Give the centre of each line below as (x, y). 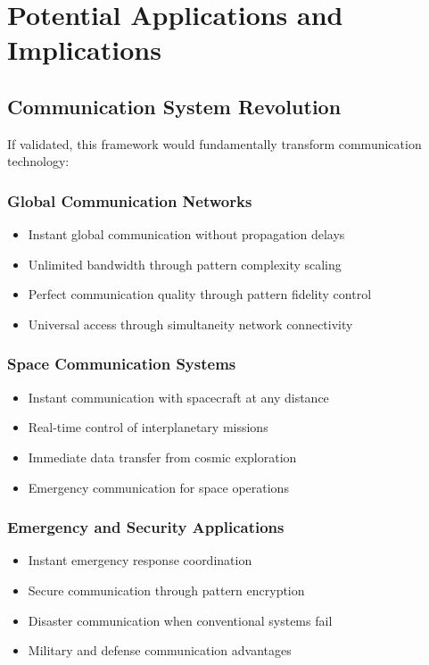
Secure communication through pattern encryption (166, 590)
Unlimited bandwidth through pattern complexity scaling (185, 264)
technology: (38, 161)
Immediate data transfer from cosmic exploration (162, 457)
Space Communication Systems (122, 364)
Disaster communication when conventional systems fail (180, 620)
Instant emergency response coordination (140, 560)
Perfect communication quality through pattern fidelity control (200, 294)
